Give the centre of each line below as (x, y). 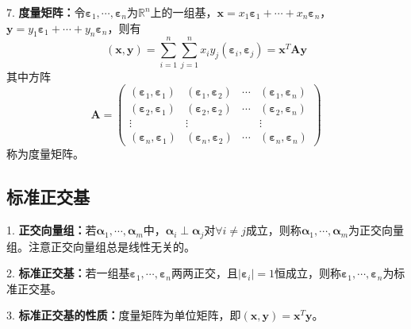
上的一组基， (184, 12)
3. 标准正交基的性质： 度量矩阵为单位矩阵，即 (124, 315)
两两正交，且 (204, 273)
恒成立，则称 (307, 273)
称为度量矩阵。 (45, 154)
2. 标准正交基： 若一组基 (68, 273)
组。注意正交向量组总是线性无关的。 (101, 246)
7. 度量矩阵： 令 (46, 12)
